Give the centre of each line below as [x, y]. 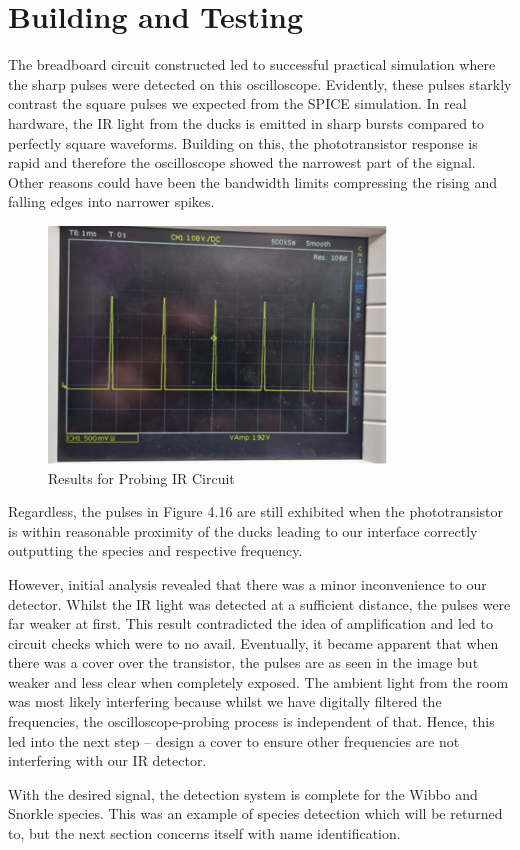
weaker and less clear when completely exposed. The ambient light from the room [258, 681]
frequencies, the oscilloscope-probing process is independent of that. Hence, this [251, 721]
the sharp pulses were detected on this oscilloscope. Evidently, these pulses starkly [260, 83]
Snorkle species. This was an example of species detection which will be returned [255, 813]
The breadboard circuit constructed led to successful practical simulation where [252, 64]
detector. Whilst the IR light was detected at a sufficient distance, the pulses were [259, 603]
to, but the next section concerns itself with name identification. [204, 833]
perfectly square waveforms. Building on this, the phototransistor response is [243, 142]
